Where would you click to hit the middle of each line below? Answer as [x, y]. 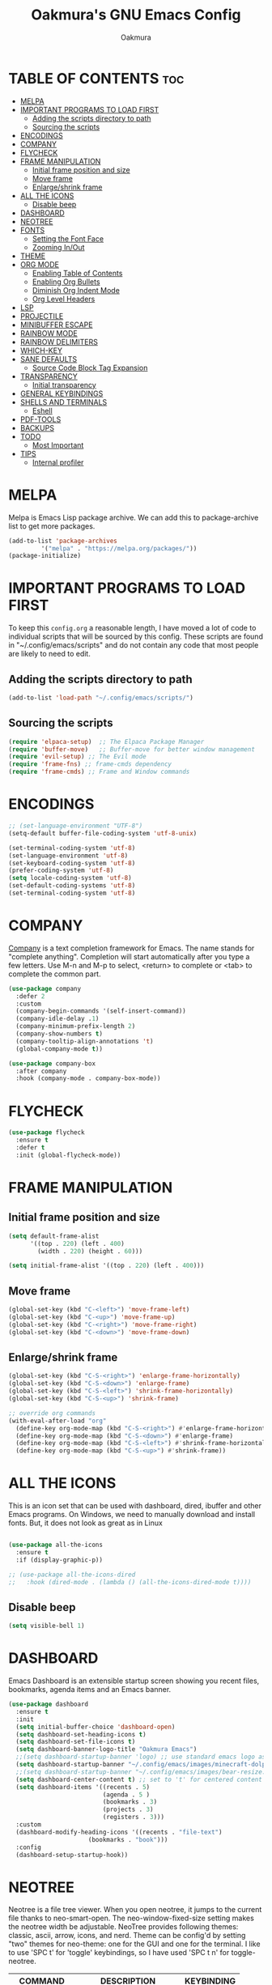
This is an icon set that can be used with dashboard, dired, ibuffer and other [135, 1506]
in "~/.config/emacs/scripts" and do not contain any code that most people [134, 645]
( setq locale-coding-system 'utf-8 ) [70, 878]
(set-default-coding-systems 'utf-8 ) [72, 886]
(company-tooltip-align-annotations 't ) [85, 1041]
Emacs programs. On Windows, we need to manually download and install [132, 1515]
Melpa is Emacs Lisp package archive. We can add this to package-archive [134, 517]
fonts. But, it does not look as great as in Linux [86, 1523]
